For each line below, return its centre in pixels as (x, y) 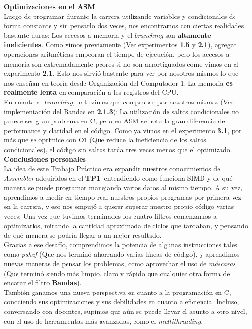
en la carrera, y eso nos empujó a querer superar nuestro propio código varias (119, 206)
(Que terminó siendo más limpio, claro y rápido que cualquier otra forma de (117, 273)
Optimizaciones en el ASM (50, 6)
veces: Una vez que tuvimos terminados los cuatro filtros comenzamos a (110, 216)
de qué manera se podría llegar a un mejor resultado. (83, 235)
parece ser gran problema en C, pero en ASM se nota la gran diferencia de (115, 121)
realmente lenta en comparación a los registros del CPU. (91, 92)
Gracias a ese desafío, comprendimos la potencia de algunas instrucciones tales (121, 244)
